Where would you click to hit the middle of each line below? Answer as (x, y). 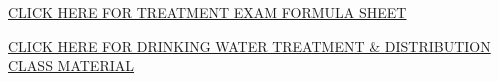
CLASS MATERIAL (71, 65)
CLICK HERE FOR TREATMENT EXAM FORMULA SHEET (207, 12)
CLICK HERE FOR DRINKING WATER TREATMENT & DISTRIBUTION (249, 45)
